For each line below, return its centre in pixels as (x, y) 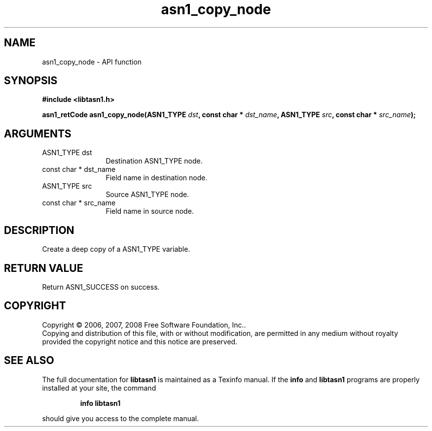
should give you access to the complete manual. (121, 418)
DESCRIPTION (39, 230)
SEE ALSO (29, 361)
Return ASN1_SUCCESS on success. (101, 287)
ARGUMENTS (38, 133)
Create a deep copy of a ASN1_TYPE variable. (116, 249)
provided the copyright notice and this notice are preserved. (140, 341)
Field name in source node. (150, 211)
